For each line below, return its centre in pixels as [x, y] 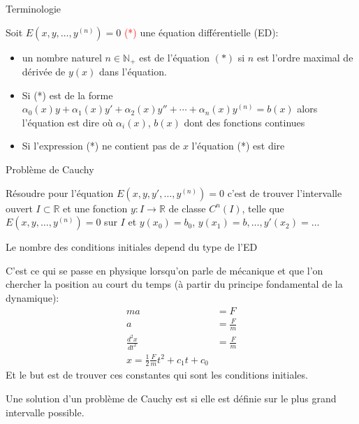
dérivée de [44, 72]
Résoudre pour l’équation [60, 192]
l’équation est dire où [67, 122]
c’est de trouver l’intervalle [285, 192]
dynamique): [32, 297]
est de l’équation [174, 57]
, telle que [263, 208]
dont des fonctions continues [244, 122]
